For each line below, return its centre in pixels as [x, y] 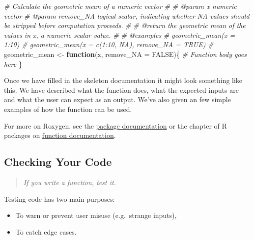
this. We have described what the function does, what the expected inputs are [121, 90]
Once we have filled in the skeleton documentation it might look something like [123, 80]
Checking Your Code [58, 162]
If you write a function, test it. [70, 182]
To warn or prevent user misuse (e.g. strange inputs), [96, 215]
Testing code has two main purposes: [59, 199]
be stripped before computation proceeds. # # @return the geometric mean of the [125, 25]
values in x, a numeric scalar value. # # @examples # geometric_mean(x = [120, 35]
